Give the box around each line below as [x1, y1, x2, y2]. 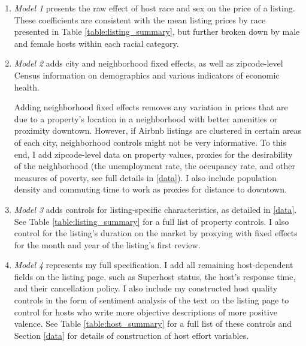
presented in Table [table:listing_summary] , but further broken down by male [14, 25, 300, 38]
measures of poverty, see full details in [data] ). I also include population [14, 171, 277, 183]
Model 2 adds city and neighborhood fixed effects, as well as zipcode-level [14, 57, 283, 70]
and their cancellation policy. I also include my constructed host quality [14, 282, 278, 294]
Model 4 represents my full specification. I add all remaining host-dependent [14, 258, 293, 271]
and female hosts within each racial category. [14, 37, 179, 49]
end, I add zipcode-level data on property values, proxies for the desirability [14, 148, 293, 160]
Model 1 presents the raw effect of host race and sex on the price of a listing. [14, 2, 295, 14]
